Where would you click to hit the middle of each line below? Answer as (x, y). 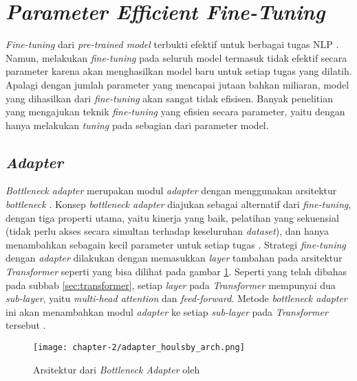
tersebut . (26, 325)
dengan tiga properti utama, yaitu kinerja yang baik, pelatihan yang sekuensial (172, 217)
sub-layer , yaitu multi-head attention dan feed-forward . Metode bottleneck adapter (176, 298)
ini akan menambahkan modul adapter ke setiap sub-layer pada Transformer (167, 311)
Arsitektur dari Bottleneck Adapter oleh (117, 369)
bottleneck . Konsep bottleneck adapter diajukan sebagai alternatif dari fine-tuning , (178, 204)
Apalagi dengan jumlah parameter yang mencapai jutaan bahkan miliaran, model (177, 84)
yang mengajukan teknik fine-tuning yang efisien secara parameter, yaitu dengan (175, 112)
